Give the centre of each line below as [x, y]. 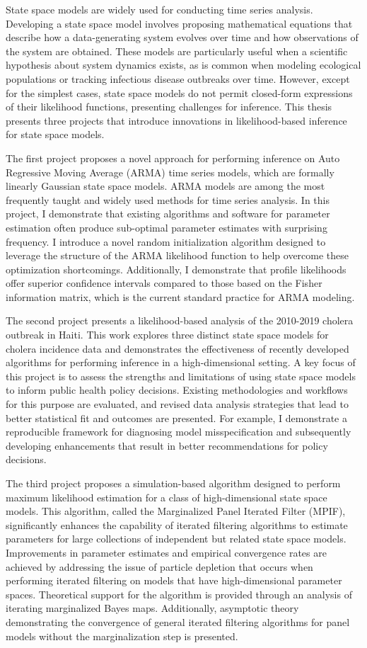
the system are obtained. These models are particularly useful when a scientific [177, 51]
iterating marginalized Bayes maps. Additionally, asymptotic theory [152, 608]
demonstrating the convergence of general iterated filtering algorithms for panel [178, 621]
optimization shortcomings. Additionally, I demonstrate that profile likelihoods [176, 269]
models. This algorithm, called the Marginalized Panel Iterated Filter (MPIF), [176, 511]
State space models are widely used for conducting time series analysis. [159, 9]
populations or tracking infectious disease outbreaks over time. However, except [178, 78]
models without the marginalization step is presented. [122, 636]
